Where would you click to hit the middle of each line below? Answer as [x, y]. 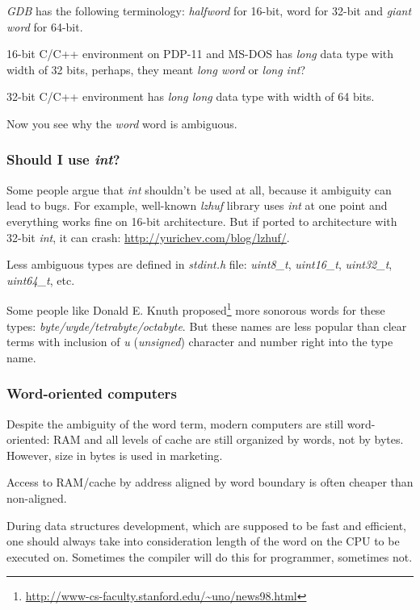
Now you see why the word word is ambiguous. [122, 123]
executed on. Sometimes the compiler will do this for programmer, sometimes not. [210, 556]
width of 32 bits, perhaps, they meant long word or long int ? [156, 69]
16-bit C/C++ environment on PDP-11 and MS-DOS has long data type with [200, 54]
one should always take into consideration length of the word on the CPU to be [203, 541]
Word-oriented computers [92, 393]
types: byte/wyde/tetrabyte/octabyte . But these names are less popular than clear [207, 326]
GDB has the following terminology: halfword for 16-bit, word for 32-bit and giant [209, 10]
